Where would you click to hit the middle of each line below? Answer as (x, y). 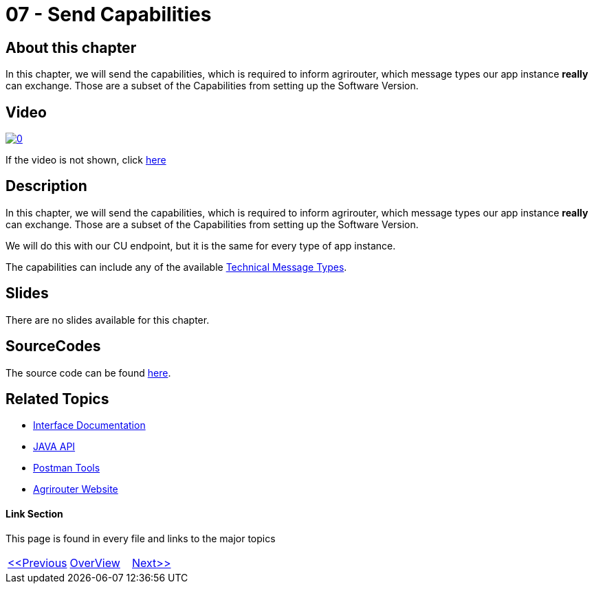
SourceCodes (53, 346)
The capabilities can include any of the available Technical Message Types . (176, 267)
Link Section (34, 514)
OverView (95, 563)
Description (46, 186)
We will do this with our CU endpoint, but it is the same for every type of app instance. (201, 245)
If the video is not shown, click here (86, 160)
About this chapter (71, 47)
